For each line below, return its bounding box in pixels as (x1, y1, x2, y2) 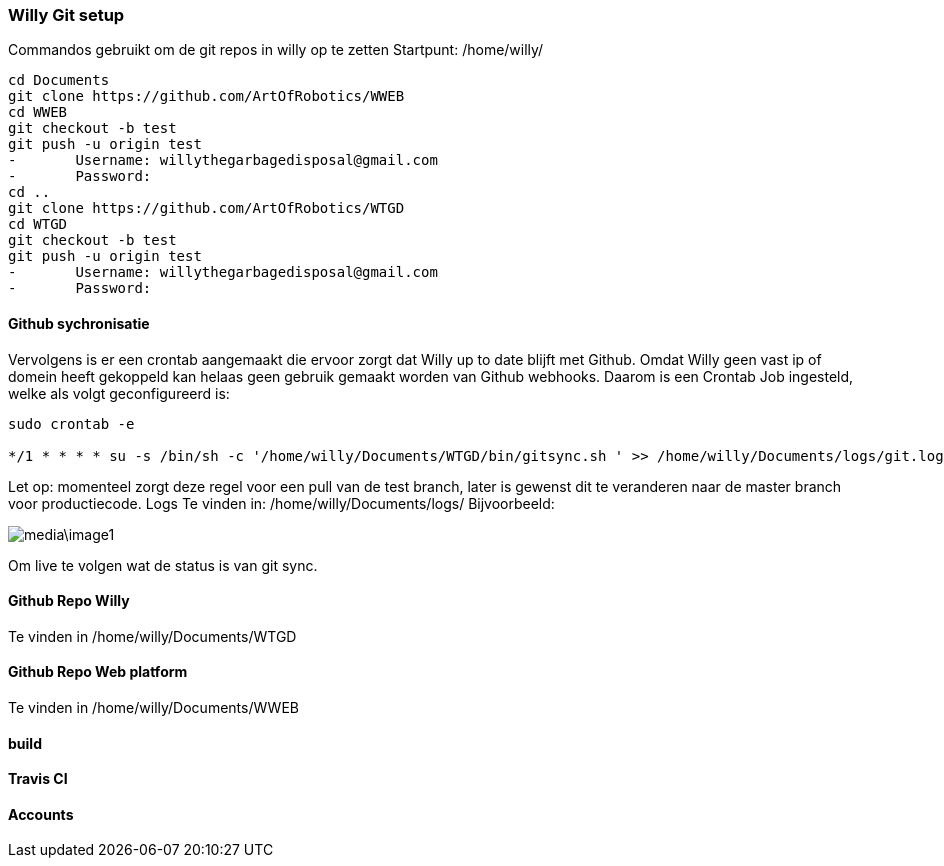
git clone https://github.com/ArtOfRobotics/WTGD (8, 200, 405, 217)
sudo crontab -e (8, 415, 135, 432)
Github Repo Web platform (8, 663, 188, 681)
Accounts (8, 805, 74, 823)
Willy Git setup (8, 5, 125, 25)
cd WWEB (8, 104, 68, 121)
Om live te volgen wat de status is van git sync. (8, 556, 318, 574)
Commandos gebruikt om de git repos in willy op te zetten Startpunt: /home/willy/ (8, 41, 544, 59)
